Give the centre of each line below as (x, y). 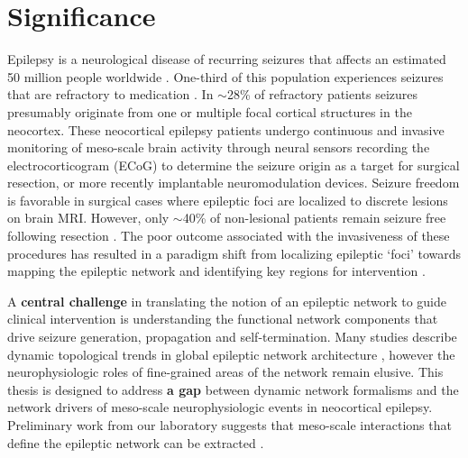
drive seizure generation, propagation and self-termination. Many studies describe (232, 337)
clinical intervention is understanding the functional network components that (223, 319)
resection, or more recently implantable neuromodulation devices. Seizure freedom (234, 183)
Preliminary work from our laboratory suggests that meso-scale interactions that (229, 425)
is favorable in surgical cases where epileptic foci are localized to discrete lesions (228, 200)
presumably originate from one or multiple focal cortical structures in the (210, 111)
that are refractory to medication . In (110, 94)
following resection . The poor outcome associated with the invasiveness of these (229, 236)
